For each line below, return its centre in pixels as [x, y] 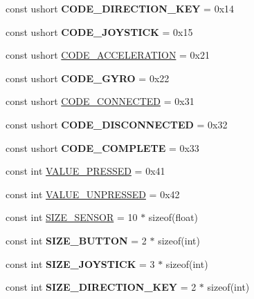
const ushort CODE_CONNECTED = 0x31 [100, 101]
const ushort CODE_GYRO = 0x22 [88, 78]
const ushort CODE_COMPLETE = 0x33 [102, 147]
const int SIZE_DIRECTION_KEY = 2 [101, 287]
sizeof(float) [173, 217]
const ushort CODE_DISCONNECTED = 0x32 [117, 124]
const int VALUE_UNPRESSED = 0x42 [93, 194]
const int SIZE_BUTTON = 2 [76, 240]
